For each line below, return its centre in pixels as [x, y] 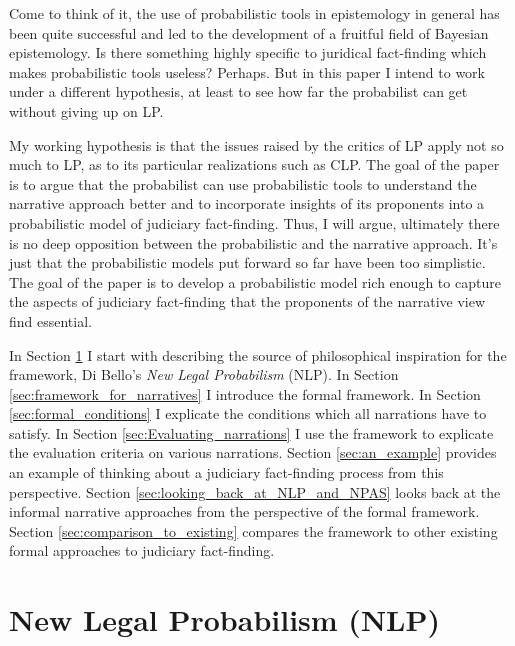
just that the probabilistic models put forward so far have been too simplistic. [247, 262]
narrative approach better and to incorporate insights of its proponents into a [247, 203]
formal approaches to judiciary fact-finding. [142, 550]
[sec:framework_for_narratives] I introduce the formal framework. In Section [245, 393]
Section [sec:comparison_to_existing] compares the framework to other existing [253, 530]
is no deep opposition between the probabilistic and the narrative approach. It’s [253, 242]
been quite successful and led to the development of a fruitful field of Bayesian [249, 32]
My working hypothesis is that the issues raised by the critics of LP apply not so [256, 144]
